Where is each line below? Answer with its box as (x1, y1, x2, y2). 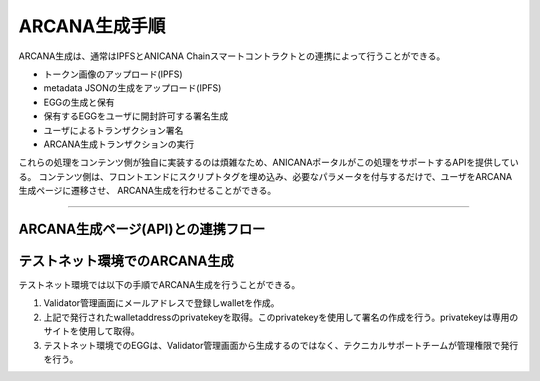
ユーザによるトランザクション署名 (43, 124, 184, 136)
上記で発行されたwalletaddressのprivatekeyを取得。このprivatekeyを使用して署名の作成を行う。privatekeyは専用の (43, 311, 519, 323)
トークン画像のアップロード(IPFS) (43, 68, 184, 80)
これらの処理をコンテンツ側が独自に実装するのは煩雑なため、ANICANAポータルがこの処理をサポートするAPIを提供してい (18, 156, 519, 169)
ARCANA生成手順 (18, 15, 166, 37)
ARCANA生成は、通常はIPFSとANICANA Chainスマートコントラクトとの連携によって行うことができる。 (18, 50, 446, 62)
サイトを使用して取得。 (43, 325, 140, 337)
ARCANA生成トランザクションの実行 (43, 138, 195, 150)
